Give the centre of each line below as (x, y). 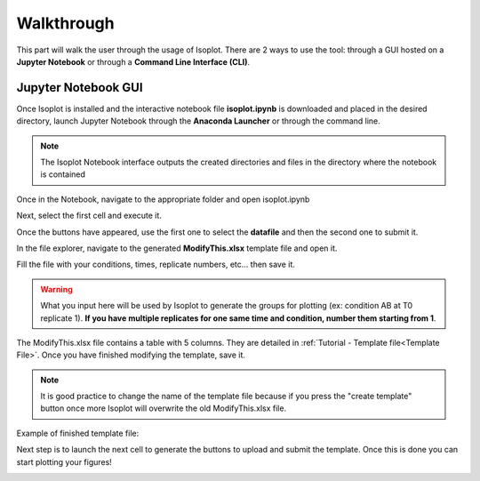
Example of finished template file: (78, 433)
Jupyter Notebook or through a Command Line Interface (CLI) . (133, 61)
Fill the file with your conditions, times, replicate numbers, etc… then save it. (156, 265)
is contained (63, 174)
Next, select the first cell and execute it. (89, 216)
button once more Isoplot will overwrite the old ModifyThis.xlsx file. (164, 408)
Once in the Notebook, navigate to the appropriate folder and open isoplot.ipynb (163, 199)
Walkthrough (65, 23)
